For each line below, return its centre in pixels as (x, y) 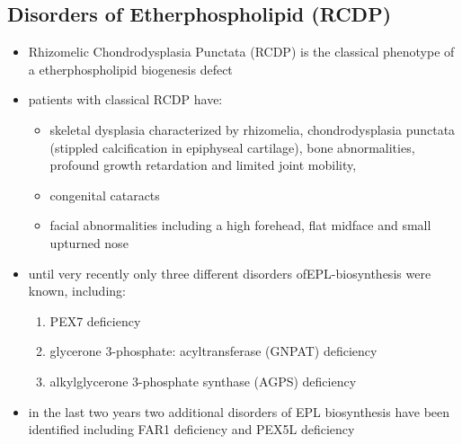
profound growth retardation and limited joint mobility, (203, 165)
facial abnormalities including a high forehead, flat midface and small (240, 225)
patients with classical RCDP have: (125, 99)
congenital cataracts (105, 195)
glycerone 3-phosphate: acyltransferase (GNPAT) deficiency (213, 351)
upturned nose (89, 242)
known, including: (77, 291)
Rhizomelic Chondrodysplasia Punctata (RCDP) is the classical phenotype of (241, 52)
